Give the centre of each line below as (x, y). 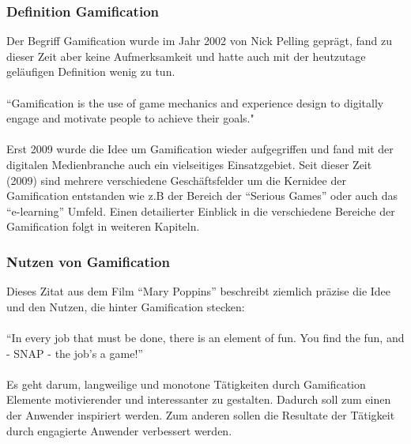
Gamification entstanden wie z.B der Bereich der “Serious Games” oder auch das (202, 196)
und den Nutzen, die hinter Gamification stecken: (126, 306)
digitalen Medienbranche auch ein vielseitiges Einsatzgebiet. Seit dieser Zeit (189, 164)
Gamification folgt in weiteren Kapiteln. (103, 226)
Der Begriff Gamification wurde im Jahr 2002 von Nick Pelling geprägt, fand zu (199, 41)
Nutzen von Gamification (88, 261)
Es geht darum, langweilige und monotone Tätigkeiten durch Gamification (186, 384)
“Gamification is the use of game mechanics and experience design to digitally (195, 102)
